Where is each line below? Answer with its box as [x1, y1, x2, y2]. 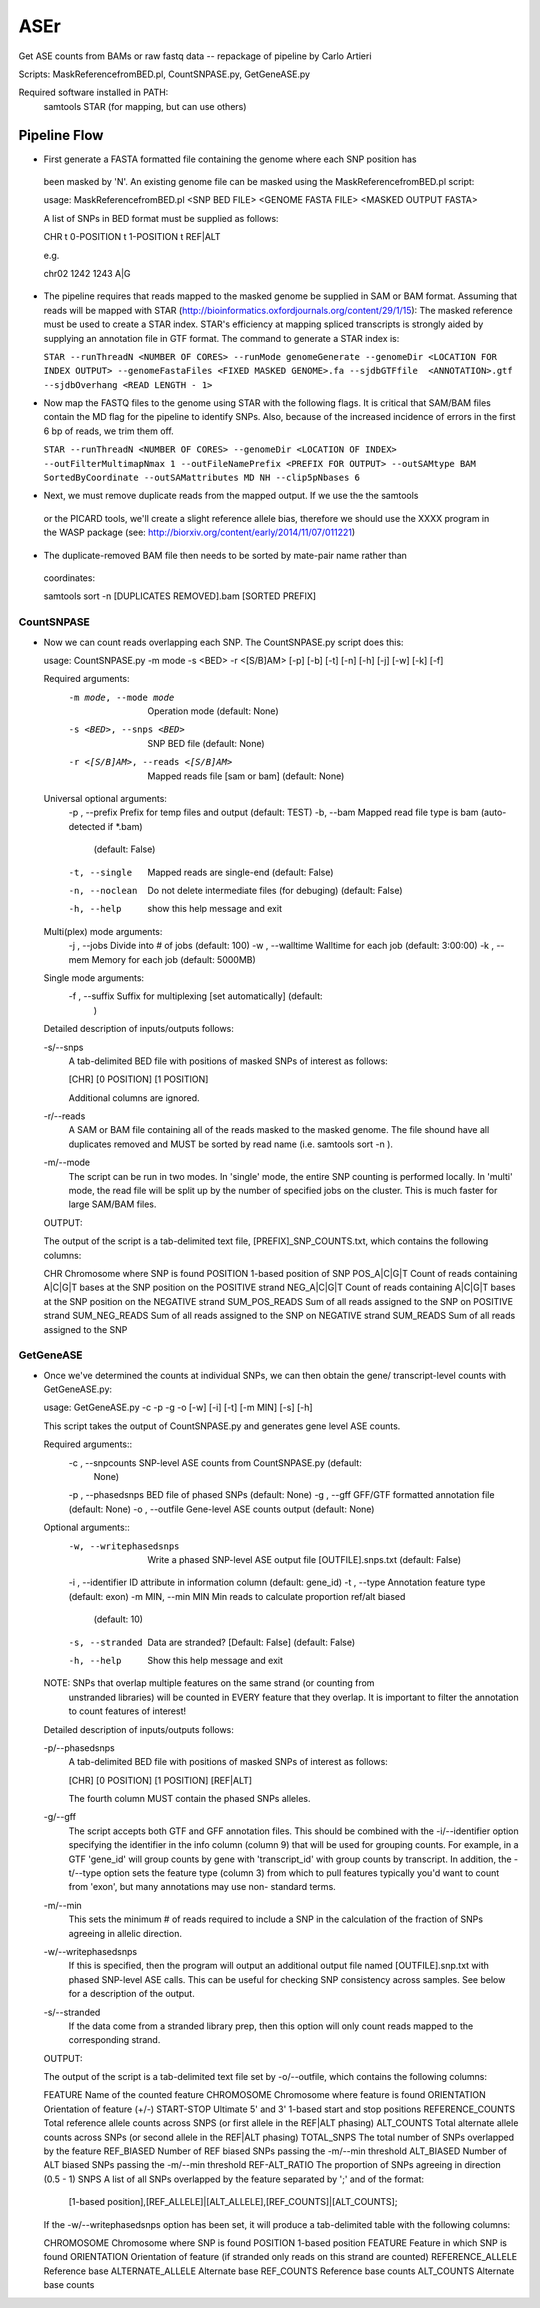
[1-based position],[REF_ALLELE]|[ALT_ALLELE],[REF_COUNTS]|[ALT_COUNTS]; [68, 2196, 398, 2208]
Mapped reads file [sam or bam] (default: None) [147, 770, 345, 782]
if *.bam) [107, 820, 144, 832]
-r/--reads [43, 1110, 86, 1122]
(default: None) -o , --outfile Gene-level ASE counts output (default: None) [68, 1503, 375, 1515]
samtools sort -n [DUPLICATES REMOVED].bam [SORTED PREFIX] [43, 590, 317, 602]
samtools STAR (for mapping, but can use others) [43, 100, 247, 112]
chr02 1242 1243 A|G [43, 267, 131, 279]
